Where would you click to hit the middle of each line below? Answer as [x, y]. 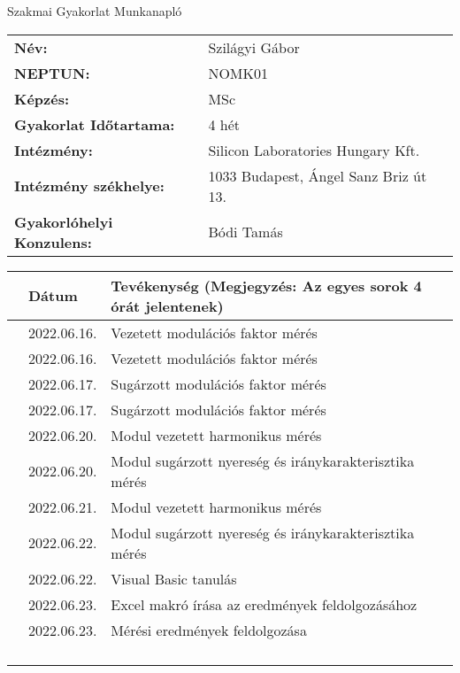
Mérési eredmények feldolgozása [209, 630]
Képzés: [42, 98]
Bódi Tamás [245, 232]
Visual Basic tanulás [174, 578]
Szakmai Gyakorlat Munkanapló [95, 11]
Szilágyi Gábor [254, 47]
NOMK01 [238, 73]
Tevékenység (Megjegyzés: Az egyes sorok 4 [266, 285]
